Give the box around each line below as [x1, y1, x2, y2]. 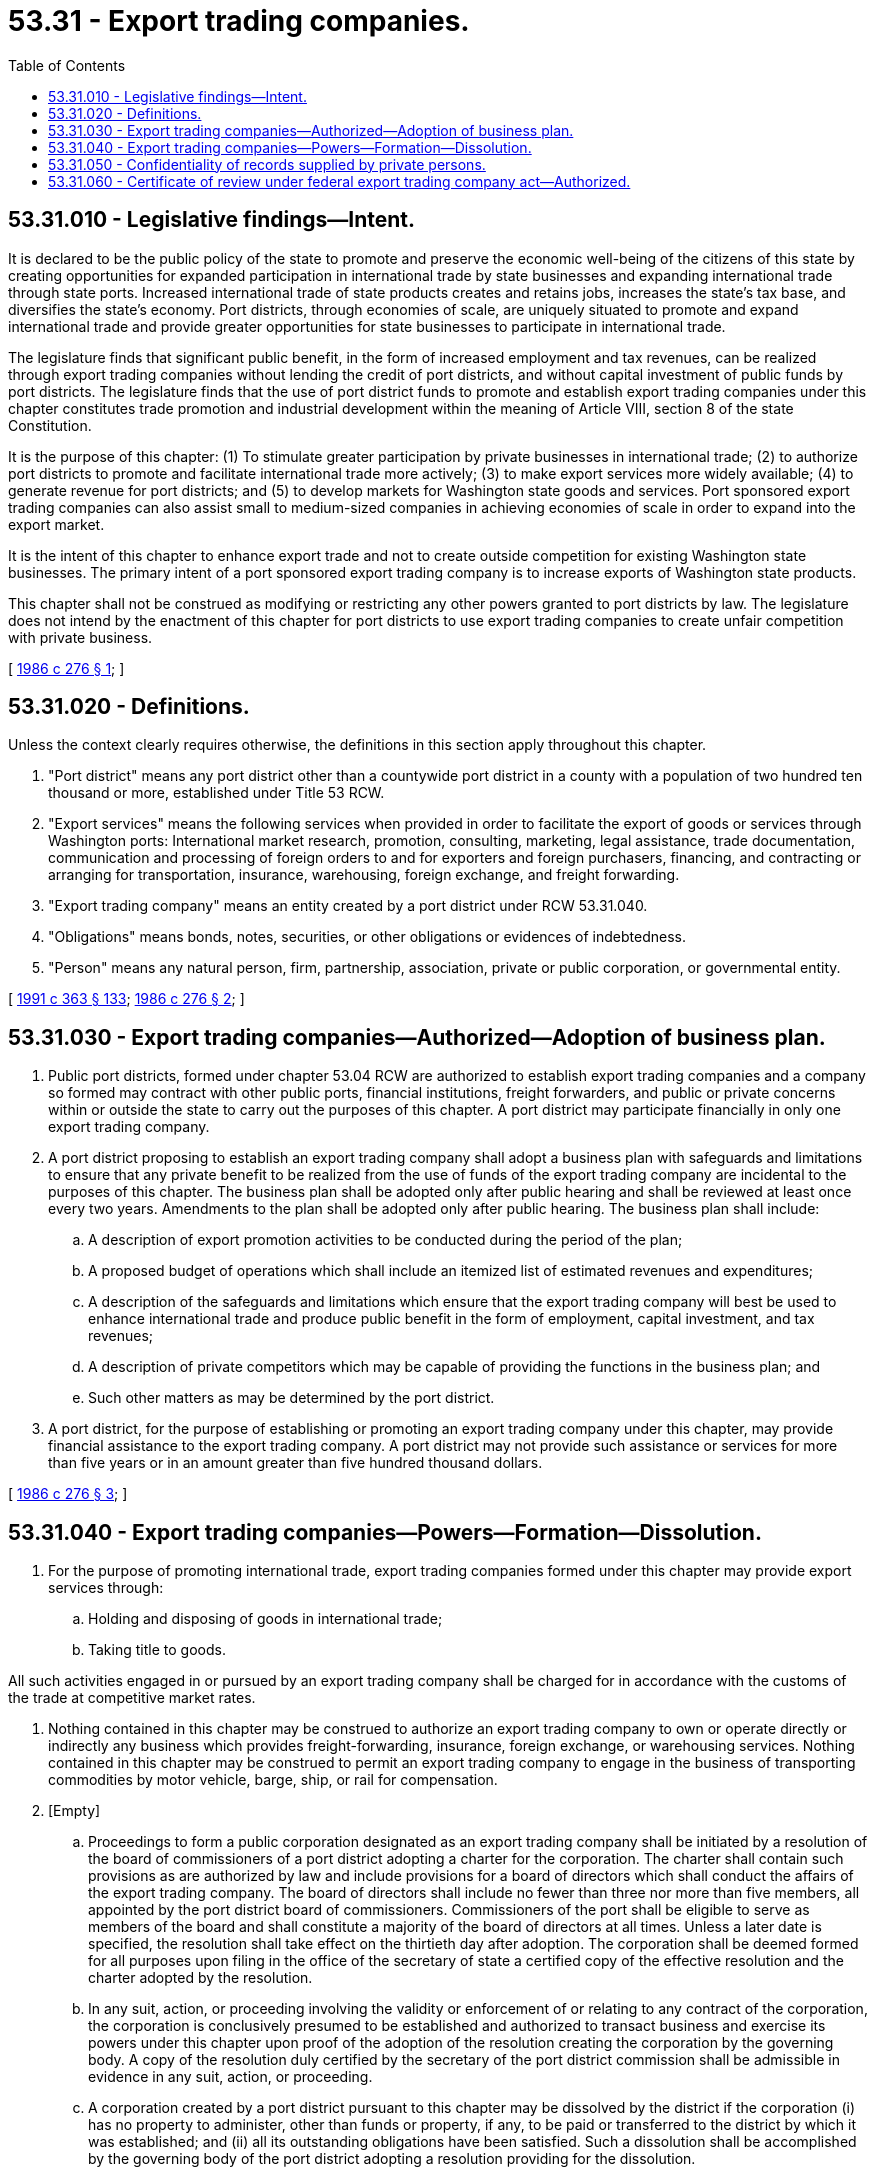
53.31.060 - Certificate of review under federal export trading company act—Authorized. [48, 172, 631, 190]
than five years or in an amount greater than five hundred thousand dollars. [48, 1454, 543, 1472]
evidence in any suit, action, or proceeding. [88, 2068, 373, 2086]
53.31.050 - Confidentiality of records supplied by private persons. [48, 155, 486, 173]
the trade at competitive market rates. [8, 1689, 256, 1707]
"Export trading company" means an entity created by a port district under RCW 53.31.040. [48, 897, 648, 915]
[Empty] [48, 1802, 101, 1820]
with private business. [8, 628, 153, 646]
